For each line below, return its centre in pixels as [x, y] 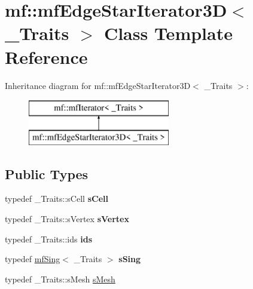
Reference [46, 56]
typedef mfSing [33, 259]
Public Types [47, 173]
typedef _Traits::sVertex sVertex [67, 219]
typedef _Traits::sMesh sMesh [60, 279]
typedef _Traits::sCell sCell [57, 199]
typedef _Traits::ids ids [48, 239]
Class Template [168, 33]
